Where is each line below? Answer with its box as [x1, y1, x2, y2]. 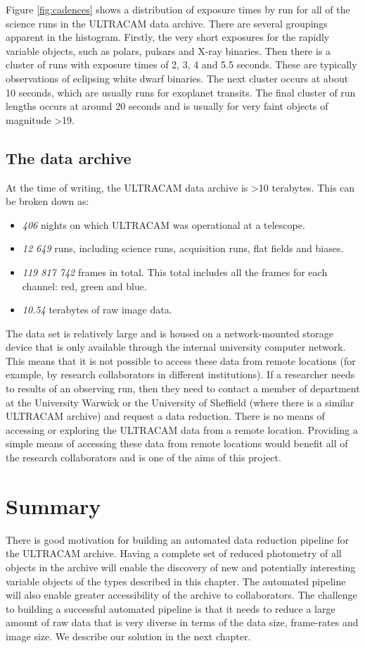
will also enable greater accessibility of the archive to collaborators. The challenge [6, 587, 357, 602]
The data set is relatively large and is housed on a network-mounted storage [6, 325, 334, 340]
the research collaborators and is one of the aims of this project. [6, 450, 281, 465]
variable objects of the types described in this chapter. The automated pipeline [6, 573, 346, 588]
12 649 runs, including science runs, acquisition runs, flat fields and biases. [22, 241, 344, 256]
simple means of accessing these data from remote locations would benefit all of [6, 436, 348, 451]
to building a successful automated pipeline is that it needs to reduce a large [6, 601, 335, 616]
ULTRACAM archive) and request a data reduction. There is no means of [6, 409, 325, 423]
